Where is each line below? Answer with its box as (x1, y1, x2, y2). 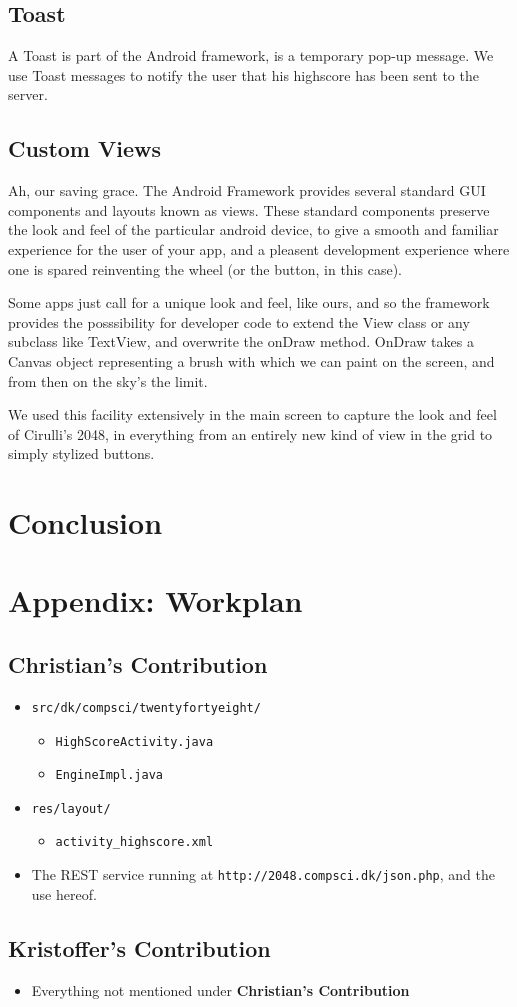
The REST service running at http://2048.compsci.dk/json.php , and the (31, 864, 495, 885)
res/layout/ (31, 801, 111, 816)
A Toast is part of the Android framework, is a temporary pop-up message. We (8, 45, 494, 66)
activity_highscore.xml (55, 835, 214, 850)
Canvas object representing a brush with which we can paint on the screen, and (8, 350, 495, 371)
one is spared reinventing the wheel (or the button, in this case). (8, 258, 402, 279)
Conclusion (8, 502, 163, 543)
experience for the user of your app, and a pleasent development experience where (8, 238, 510, 259)
